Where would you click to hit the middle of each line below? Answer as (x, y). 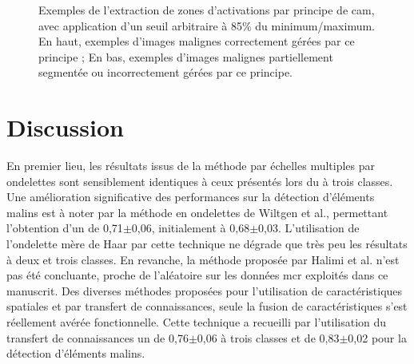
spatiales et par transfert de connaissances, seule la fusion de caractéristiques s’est (207, 306)
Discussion (65, 127)
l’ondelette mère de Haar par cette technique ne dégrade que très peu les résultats (207, 244)
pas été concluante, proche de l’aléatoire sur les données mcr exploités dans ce (197, 275)
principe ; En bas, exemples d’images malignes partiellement (186, 56)
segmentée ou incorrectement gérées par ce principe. (166, 72)
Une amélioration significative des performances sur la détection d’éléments (191, 197)
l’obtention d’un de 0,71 (65, 228)
